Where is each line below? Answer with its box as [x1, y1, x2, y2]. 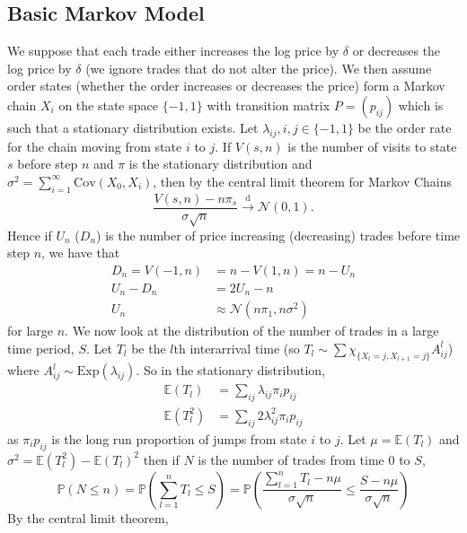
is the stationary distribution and [128, 154, 313, 173]
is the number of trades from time [198, 450, 384, 468]
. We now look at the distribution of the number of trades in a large [65, 321, 439, 340]
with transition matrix [207, 95, 330, 114]
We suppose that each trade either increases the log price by [7, 41, 339, 60]
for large [7, 321, 54, 340]
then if [143, 450, 180, 468]
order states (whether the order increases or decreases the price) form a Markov [7, 76, 445, 95]
